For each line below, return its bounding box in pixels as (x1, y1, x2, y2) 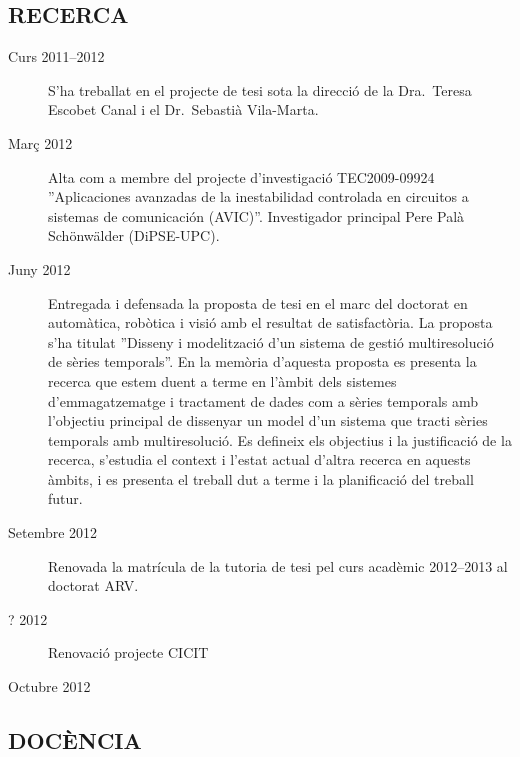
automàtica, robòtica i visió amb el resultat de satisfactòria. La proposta (48, 312, 493, 333)
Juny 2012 (8, 258, 71, 279)
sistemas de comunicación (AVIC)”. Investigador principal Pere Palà (48, 205, 465, 226)
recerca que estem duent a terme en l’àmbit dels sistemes (48, 370, 397, 391)
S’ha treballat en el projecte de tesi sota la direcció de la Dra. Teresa (48, 79, 472, 100)
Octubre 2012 (8, 676, 91, 697)
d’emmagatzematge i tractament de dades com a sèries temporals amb (48, 390, 479, 411)
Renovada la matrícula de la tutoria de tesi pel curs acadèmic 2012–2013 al (48, 555, 508, 576)
